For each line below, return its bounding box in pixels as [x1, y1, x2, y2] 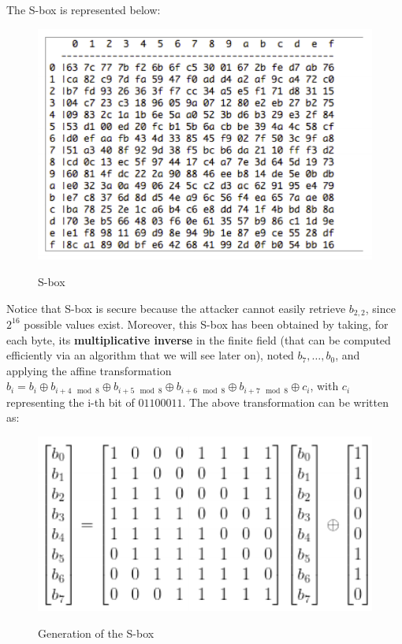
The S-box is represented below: [6, 2, 161, 17]
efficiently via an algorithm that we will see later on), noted [6, 347, 294, 363]
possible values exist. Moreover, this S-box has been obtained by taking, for [24, 315, 389, 332]
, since [365, 300, 396, 316]
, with [310, 378, 339, 394]
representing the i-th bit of [6, 393, 135, 410]
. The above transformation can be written [182, 393, 389, 410]
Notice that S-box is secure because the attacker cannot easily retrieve [6, 300, 346, 316]
